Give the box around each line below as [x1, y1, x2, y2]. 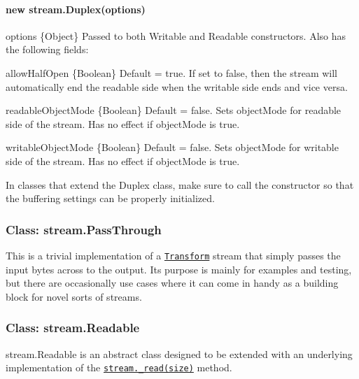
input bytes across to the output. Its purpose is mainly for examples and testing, [6, 262, 352, 276]
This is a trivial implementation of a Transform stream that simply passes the [6, 248, 341, 262]
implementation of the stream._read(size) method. [6, 360, 232, 375]
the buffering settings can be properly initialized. [6, 191, 215, 206]
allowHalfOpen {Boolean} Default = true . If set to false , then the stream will [6, 65, 338, 80]
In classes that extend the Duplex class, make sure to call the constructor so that [6, 177, 354, 192]
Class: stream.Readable [6, 319, 140, 336]
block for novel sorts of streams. [6, 289, 142, 303]
